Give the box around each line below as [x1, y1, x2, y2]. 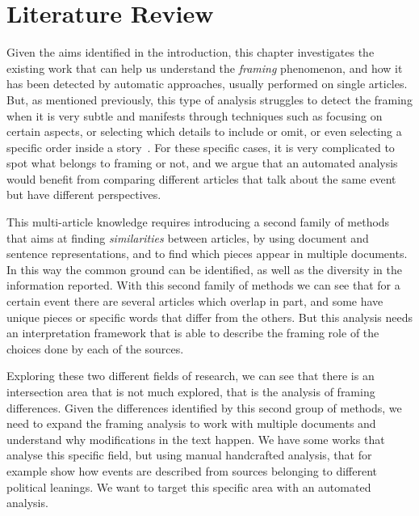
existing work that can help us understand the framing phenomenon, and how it [6, 59, 403, 76]
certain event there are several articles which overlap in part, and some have [6, 293, 383, 310]
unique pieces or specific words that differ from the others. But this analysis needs [6, 308, 413, 325]
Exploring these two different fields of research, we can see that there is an [6, 367, 375, 384]
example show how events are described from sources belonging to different [6, 462, 378, 479]
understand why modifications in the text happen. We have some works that [6, 430, 385, 447]
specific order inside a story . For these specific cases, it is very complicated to [6, 138, 395, 155]
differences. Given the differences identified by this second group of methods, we [6, 399, 402, 416]
